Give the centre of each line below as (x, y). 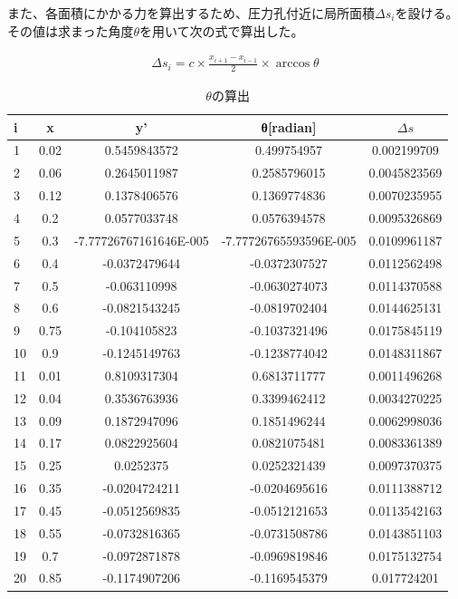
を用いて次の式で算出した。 (222, 30)
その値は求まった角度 (71, 30)
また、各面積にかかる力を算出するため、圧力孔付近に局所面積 (191, 13)
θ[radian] (289, 126)
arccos (293, 64)
